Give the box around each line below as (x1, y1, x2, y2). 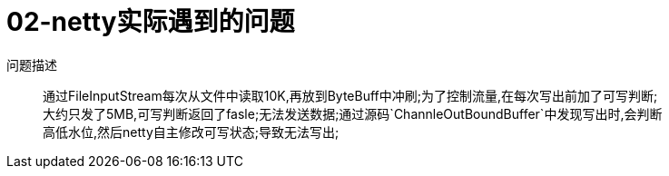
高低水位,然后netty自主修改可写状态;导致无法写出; (43, 123, 339, 140)
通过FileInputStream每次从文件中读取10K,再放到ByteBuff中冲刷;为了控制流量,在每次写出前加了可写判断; (43, 87, 658, 103)
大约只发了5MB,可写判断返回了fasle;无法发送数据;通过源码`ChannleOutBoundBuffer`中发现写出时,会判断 (43, 105, 663, 122)
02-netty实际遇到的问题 (6, 6, 295, 37)
